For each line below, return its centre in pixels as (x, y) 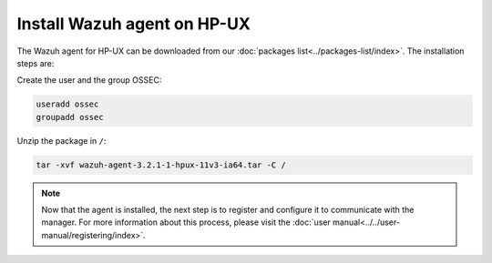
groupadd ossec (70, 117)
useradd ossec (67, 104)
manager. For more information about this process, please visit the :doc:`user (186, 222)
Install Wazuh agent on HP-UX (133, 24)
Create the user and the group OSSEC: (89, 80)
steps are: (36, 63)
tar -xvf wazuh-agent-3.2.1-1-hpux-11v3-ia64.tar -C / (161, 165)
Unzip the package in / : (61, 140)
